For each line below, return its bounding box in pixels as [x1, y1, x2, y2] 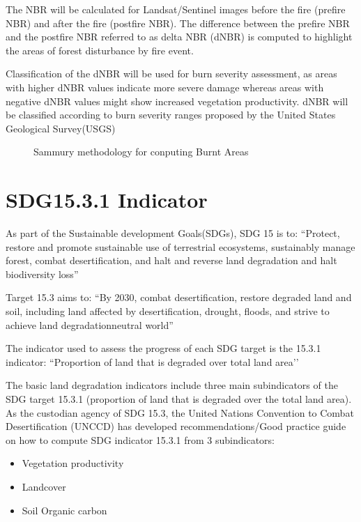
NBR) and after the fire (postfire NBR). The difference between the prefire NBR [6, 15, 350, 30]
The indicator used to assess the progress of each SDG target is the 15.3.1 [6, 341, 321, 355]
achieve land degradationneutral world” [6, 317, 174, 332]
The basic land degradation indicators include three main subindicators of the [6, 378, 338, 392]
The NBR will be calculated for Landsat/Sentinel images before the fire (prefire [6, 2, 346, 16]
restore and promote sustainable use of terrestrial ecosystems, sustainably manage [6, 239, 355, 254]
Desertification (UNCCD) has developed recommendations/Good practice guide [6, 419, 346, 433]
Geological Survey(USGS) [6, 121, 116, 135]
